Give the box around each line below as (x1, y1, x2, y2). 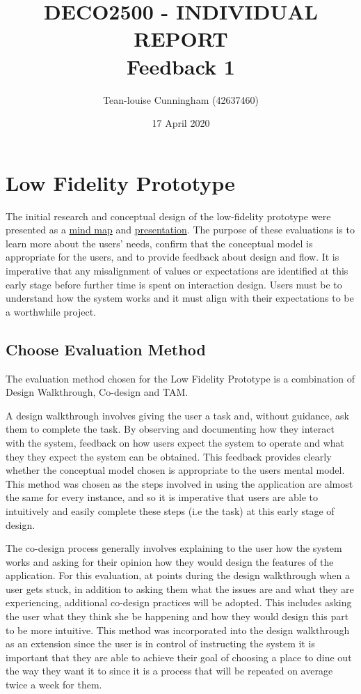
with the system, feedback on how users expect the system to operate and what (6, 435, 344, 449)
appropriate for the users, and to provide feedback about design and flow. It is (6, 249, 339, 264)
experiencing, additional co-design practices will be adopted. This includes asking (6, 595, 352, 610)
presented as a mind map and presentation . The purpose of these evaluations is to (6, 222, 355, 237)
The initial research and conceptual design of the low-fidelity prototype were (6, 208, 331, 223)
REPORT (134, 24, 228, 53)
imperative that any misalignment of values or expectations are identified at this (6, 263, 348, 277)
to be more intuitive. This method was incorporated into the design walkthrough (6, 622, 350, 637)
